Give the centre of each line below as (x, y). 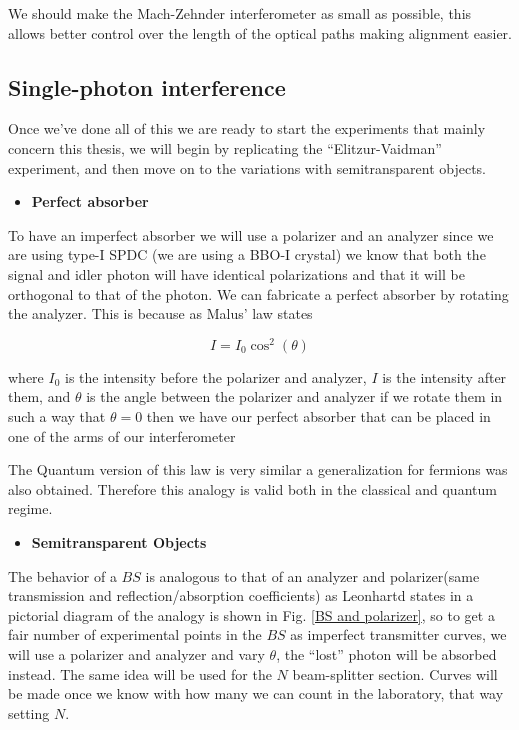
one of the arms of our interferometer (122, 435)
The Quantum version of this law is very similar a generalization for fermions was (258, 469)
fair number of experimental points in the (135, 634)
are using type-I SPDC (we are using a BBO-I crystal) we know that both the (247, 254)
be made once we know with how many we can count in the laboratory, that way (256, 693)
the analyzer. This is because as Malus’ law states (160, 313)
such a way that (57, 416)
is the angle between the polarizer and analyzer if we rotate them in (294, 396)
